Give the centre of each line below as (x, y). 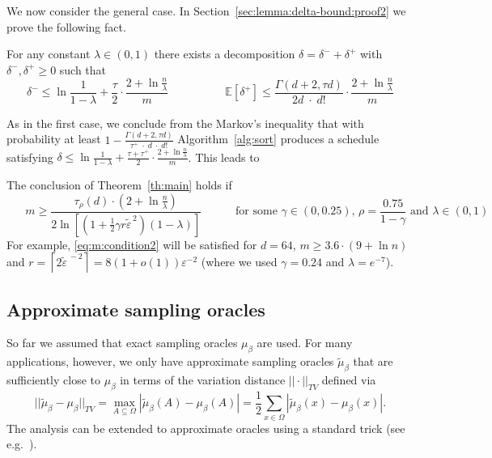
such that (83, 69)
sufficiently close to (54, 380)
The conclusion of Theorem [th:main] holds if (119, 185)
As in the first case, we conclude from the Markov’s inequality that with (185, 123)
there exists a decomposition (225, 54)
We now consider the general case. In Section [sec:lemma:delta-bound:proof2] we (206, 11)
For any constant (49, 54)
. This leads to (224, 157)
